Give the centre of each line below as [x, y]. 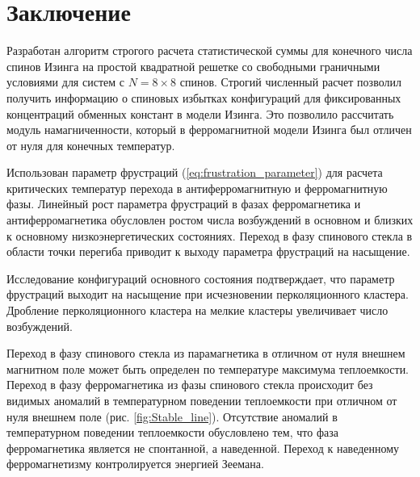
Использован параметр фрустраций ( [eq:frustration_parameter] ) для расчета [195, 172]
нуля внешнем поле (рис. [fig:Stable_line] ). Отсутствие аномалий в [172, 416]
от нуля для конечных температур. [91, 145]
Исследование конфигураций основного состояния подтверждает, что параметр [201, 278]
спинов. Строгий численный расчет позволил [290, 82]
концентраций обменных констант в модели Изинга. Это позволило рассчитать [200, 113]
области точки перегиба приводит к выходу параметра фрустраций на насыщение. [208, 251]
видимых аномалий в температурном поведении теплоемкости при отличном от [202, 400]
